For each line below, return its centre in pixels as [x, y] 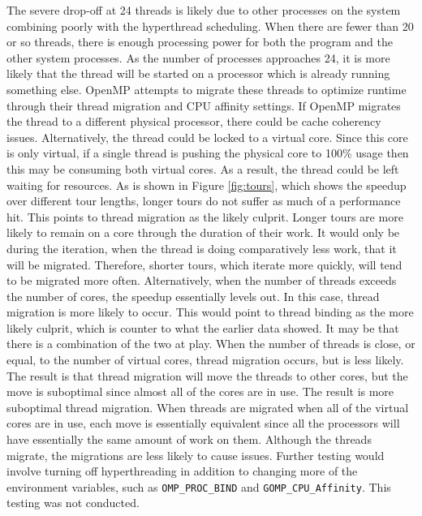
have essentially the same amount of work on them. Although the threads [189, 439]
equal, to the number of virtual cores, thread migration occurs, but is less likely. [205, 360]
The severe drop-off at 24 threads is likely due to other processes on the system [204, 10]
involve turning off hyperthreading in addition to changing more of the [182, 471]
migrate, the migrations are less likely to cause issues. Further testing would [196, 455]
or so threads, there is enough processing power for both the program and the [200, 42]
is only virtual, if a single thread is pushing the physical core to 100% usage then [208, 153]
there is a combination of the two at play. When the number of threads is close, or [211, 344]
